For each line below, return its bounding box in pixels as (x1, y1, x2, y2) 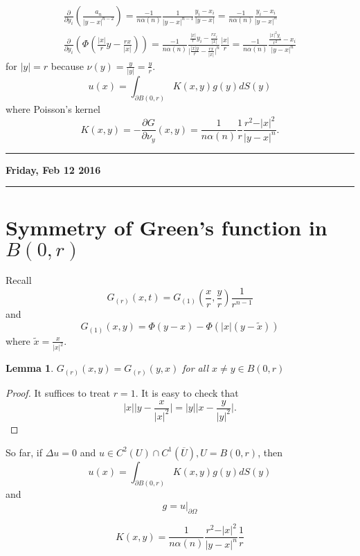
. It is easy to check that (135, 385, 239, 400)
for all (182, 361, 209, 375)
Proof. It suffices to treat (6, 385, 110, 400)
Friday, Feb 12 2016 (6, 162, 101, 177)
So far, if (6, 445, 42, 459)
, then (258, 445, 282, 459)
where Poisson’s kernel (6, 102, 100, 116)
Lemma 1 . (6, 361, 54, 375)
